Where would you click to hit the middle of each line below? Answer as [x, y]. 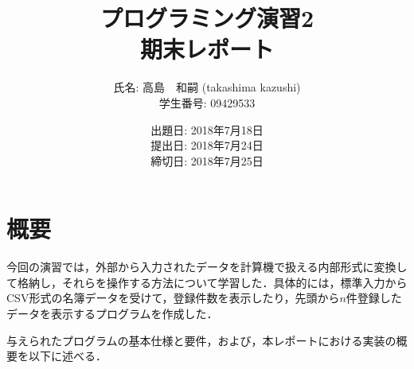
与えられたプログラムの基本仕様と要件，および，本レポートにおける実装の [201, 340]
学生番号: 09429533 [207, 102]
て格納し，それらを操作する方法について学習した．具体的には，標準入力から [207, 282]
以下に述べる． [67, 356]
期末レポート [207, 49]
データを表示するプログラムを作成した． [112, 313]
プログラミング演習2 [207, 18]
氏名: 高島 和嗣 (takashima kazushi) [207, 87]
